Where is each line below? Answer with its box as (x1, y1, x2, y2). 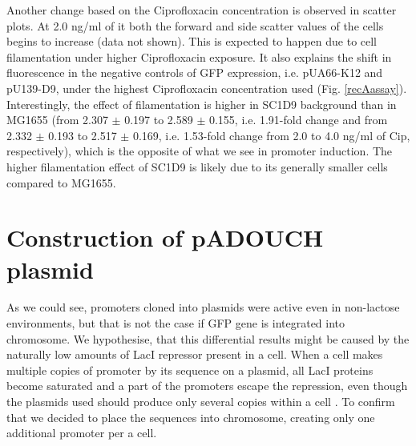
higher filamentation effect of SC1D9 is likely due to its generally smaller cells (6, 158, 388, 175)
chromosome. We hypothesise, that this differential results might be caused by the (6, 330, 410, 347)
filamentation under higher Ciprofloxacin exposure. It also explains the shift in (6, 48, 392, 65)
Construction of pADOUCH (6, 221, 324, 254)
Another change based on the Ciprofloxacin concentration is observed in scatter (6, 2, 397, 18)
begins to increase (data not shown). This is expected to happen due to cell (6, 33, 378, 50)
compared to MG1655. (6, 174, 116, 191)
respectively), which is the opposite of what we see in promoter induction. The (6, 143, 393, 159)
